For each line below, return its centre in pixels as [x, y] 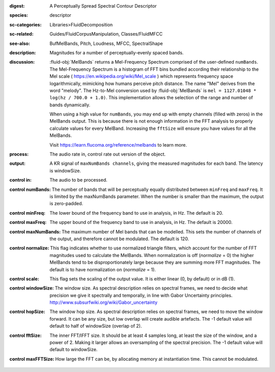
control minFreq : [28, 213]
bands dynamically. [70, 105]
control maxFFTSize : [32, 359]
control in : [20, 180]
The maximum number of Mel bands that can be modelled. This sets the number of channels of [161, 232]
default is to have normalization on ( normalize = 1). [103, 269]
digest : [17, 6]
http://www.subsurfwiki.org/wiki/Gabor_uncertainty [104, 302]
